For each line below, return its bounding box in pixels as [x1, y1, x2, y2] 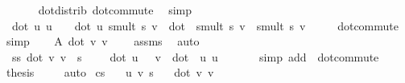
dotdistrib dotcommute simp [38, 2, 192, 18]
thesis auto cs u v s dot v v [6, 64, 214, 81]
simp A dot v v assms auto [6, 33, 200, 49]
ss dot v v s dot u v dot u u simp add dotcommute [11, 48, 379, 65]
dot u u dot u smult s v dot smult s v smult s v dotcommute [11, 17, 399, 34]
